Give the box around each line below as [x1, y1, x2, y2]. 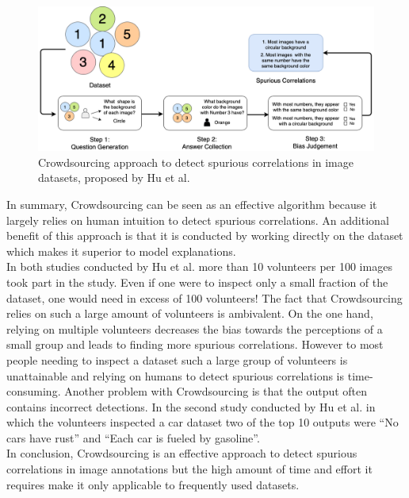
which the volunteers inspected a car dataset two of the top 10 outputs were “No [6, 414, 399, 430]
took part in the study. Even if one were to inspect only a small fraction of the [6, 273, 388, 290]
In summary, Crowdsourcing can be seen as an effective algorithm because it [6, 195, 377, 212]
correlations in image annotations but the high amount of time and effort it [6, 461, 373, 477]
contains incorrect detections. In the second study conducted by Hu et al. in [6, 398, 376, 415]
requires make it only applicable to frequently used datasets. [6, 476, 300, 492]
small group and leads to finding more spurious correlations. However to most [6, 336, 384, 353]
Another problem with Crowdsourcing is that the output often [64, 383, 368, 400]
